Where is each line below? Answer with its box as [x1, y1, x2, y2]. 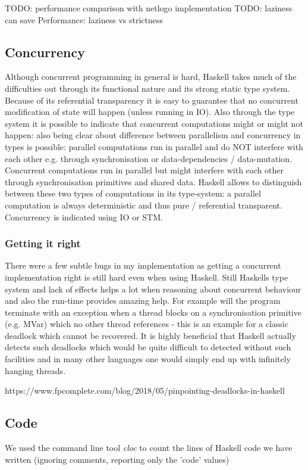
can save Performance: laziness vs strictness [5, 13, 164, 26]
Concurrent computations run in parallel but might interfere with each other [5, 164, 284, 176]
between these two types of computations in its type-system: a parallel [5, 187, 261, 200]
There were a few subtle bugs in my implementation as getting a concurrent [5, 259, 281, 272]
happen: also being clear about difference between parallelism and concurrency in [5, 129, 301, 141]
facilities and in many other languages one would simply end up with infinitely [5, 353, 291, 365]
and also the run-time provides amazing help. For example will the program [5, 294, 281, 307]
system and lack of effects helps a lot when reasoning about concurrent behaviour [5, 282, 301, 295]
